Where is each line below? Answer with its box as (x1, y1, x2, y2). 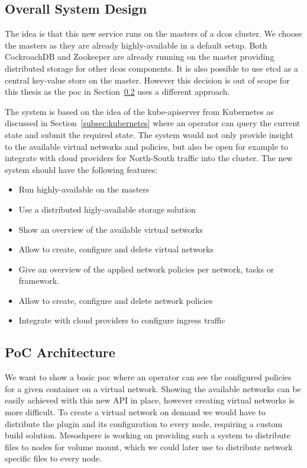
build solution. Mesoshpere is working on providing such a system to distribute (5, 429, 291, 441)
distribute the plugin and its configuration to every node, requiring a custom (5, 417, 283, 429)
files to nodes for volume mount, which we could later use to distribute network (5, 440, 293, 453)
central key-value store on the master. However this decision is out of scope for (5, 73, 290, 86)
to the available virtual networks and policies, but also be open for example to (5, 140, 289, 152)
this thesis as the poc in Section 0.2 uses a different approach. (5, 85, 230, 98)
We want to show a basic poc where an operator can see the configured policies (5, 371, 292, 383)
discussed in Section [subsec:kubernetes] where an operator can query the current (5, 117, 300, 129)
